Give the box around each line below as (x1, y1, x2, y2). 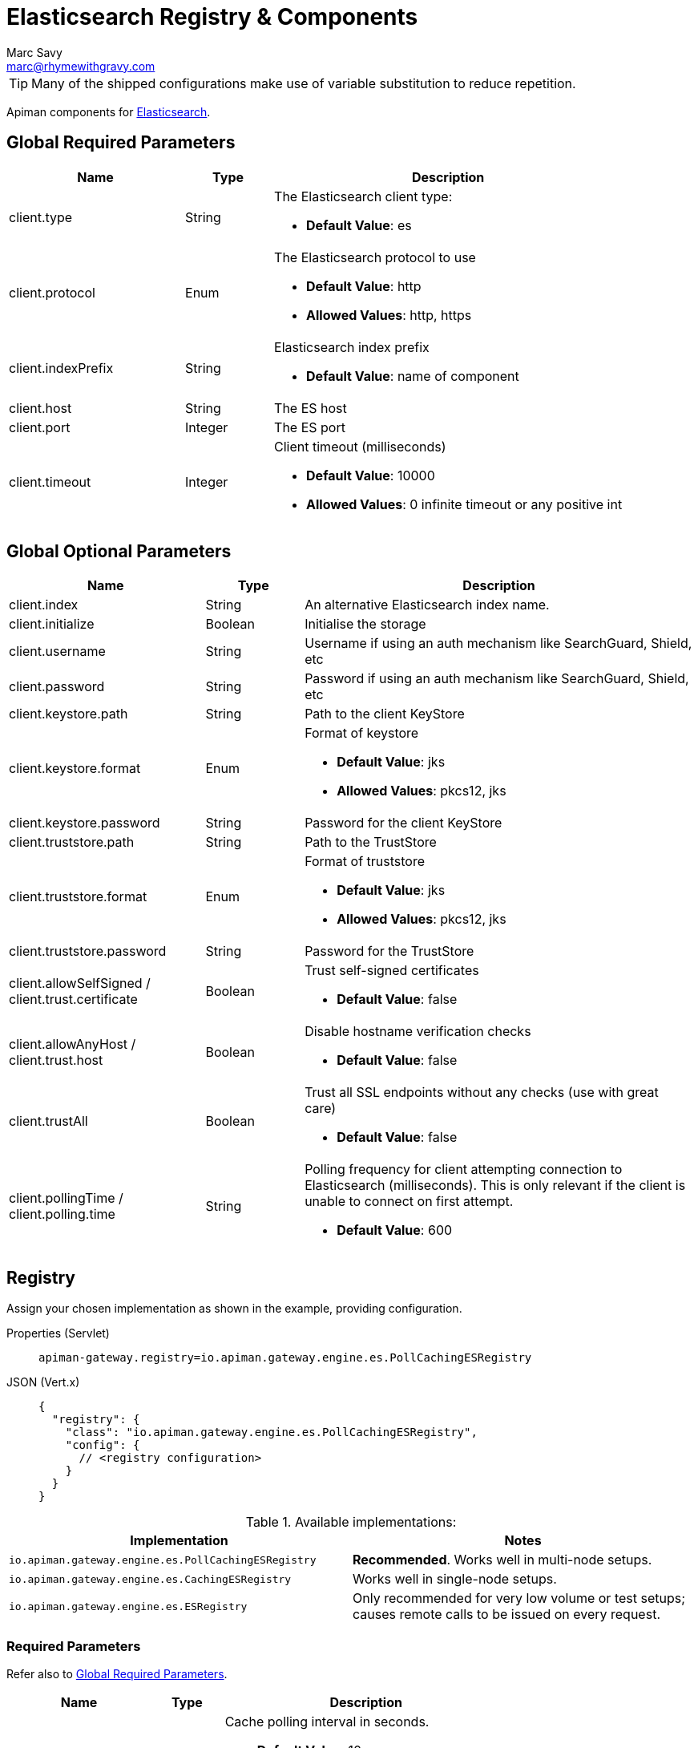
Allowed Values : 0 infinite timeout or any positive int (306, 496, 623, 512)
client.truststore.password (9, 943, 167, 960)
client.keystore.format (9, 760, 141, 777)
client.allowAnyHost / (9, 1036, 136, 1053)
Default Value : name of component (306, 367, 519, 384)
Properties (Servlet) (6, 1326, 110, 1341)
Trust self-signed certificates (305, 962, 479, 979)
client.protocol (9, 284, 95, 301)
